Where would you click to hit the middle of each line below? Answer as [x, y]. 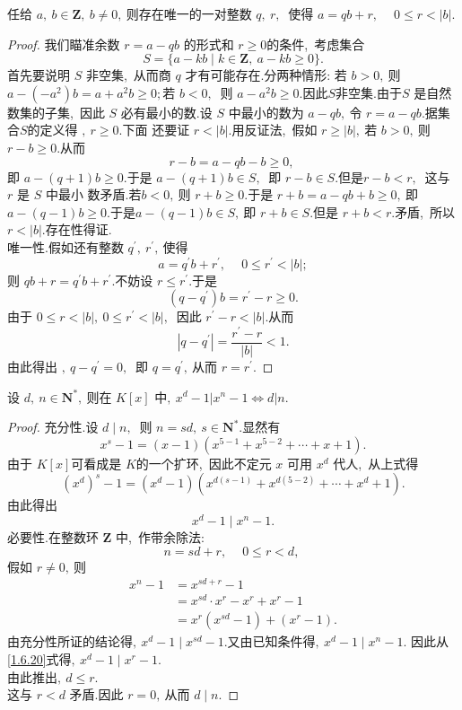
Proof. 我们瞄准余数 [64, 44]
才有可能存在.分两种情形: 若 [266, 75]
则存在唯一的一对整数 [189, 13]
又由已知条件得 [271, 641]
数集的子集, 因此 [56, 112]
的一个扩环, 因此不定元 [204, 463]
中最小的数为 [266, 112]
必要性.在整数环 [53, 536]
